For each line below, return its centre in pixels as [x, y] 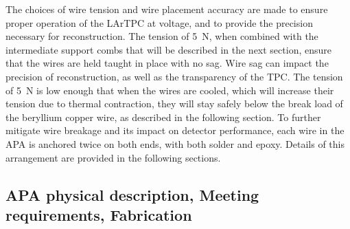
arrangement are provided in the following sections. [113, 157]
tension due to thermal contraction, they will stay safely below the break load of [174, 103]
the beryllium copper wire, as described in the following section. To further [163, 117]
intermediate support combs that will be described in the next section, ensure [168, 49]
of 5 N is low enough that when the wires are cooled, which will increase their [170, 90]
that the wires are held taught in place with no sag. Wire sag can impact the [167, 63]
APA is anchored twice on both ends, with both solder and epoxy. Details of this [175, 143]
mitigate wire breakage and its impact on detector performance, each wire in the [175, 130]
